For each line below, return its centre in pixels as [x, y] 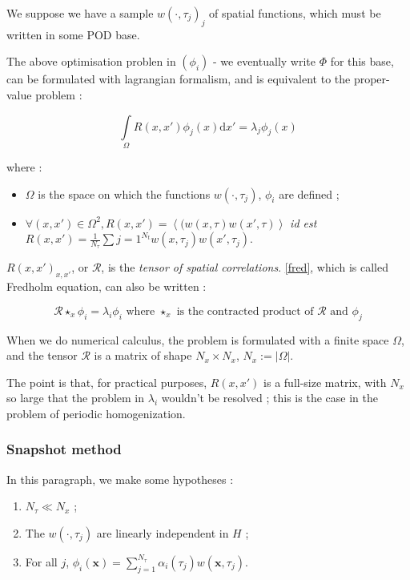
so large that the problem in [76, 398]
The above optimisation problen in [91, 61]
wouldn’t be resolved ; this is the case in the [269, 398]
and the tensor [42, 355]
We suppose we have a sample [80, 13]
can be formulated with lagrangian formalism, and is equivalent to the [179, 79]
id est [303, 222]
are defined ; [309, 193]
